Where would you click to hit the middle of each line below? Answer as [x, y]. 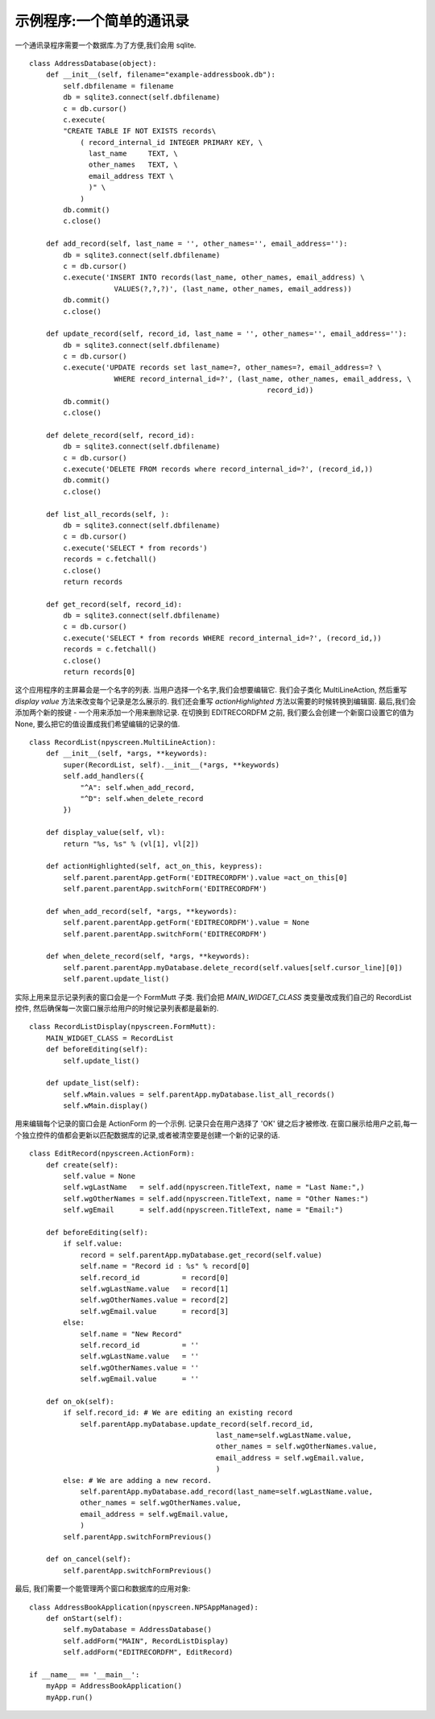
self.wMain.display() [106, 1106]
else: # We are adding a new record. [138, 1480]
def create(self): [82, 1165]
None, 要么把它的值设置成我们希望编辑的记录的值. [97, 724]
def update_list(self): [93, 1083]
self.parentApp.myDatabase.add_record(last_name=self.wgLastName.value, [227, 1491]
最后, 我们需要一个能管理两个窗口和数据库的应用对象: [103, 1589]
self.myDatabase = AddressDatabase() [138, 1630]
